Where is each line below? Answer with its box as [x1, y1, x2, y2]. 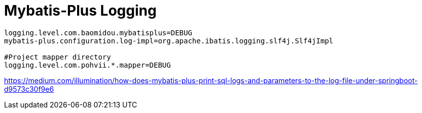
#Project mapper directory [4, 52, 111, 61]
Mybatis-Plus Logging [4, 2, 157, 19]
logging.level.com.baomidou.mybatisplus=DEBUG [4, 28, 192, 37]
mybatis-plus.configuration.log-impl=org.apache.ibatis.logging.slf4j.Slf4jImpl [4, 36, 334, 45]
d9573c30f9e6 [4, 84, 54, 93]
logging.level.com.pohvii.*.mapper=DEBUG [4, 61, 171, 69]
